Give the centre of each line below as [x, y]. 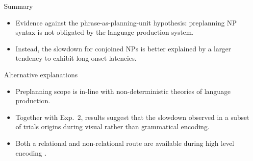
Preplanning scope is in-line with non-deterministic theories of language [123, 91]
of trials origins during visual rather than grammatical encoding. [113, 126]
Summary [18, 6]
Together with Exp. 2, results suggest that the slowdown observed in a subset [132, 117]
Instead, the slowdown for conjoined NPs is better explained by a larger [123, 48]
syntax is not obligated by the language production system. [104, 32]
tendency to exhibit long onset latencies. [76, 58]
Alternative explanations [41, 74]
